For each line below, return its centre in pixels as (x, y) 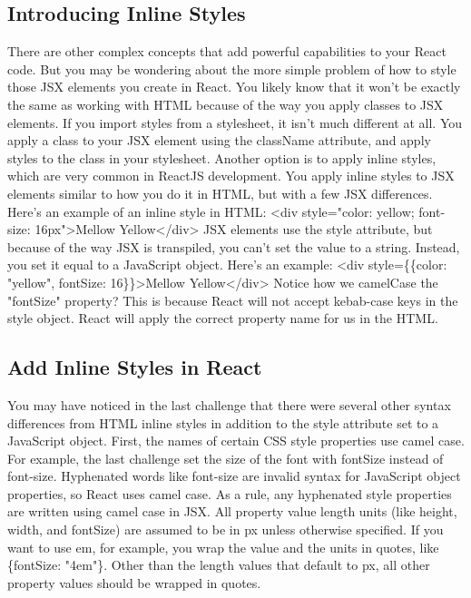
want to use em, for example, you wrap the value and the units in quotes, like (223, 547)
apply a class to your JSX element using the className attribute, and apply (219, 140)
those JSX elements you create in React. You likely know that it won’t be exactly (234, 87)
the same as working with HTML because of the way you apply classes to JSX (226, 104)
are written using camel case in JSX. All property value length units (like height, (232, 511)
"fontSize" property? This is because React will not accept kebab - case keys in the (233, 300)
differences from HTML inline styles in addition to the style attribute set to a (223, 422)
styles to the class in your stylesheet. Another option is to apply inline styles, (222, 157)
